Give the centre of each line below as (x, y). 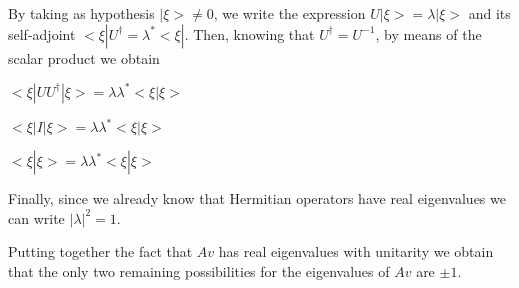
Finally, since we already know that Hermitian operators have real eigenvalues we (257, 198)
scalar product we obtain (84, 57)
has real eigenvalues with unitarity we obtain (356, 251)
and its (489, 13)
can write (36, 217)
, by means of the (428, 33)
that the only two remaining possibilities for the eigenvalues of (199, 270)
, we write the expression (289, 13)
